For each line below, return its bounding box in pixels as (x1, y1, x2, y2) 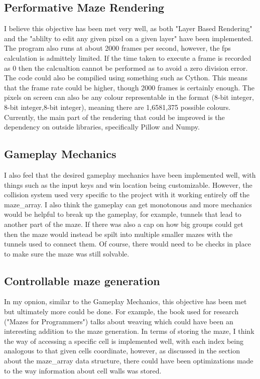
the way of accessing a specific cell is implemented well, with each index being (4, 335, 244, 346)
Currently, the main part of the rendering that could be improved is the (4, 111, 225, 122)
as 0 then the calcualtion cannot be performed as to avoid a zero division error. (4, 62, 248, 73)
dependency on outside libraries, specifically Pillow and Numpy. (4, 121, 200, 132)
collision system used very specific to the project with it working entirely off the (4, 189, 249, 200)
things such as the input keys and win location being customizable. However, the (4, 179, 252, 190)
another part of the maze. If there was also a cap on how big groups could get (4, 218, 243, 229)
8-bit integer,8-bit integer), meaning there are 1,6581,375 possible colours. (4, 101, 231, 112)
